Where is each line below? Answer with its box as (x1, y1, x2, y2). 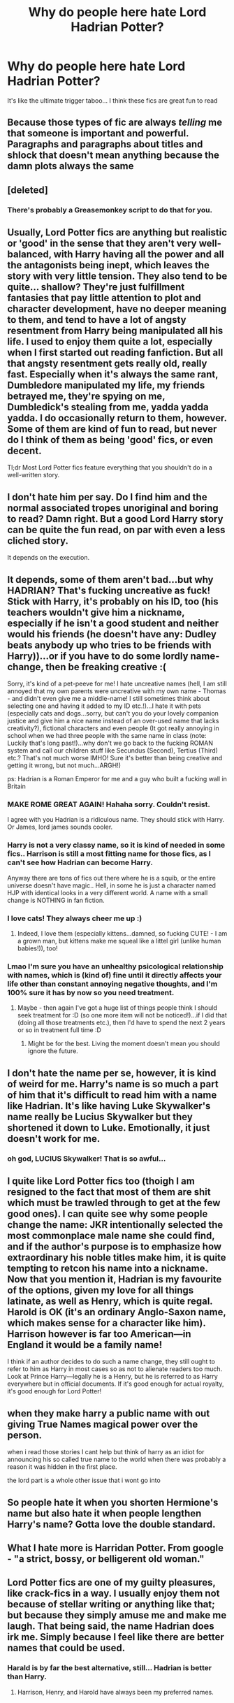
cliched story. (7, 535, 68, 546)
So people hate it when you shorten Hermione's (7, 1496, 219, 1508)
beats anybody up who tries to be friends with (7, 639, 212, 651)
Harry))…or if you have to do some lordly (7, 650, 189, 662)
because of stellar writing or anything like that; (7, 1598, 215, 1611)
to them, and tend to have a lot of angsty (7, 314, 187, 326)
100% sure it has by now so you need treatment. (7, 987, 175, 997)
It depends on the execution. (7, 553, 89, 562)
